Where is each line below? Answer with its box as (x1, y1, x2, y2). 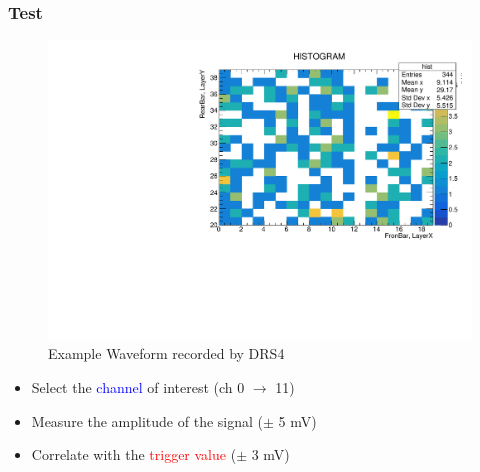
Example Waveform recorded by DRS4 (48, 343, 285, 364)
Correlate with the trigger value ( (31, 444, 237, 465)
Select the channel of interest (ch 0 (31, 377, 245, 398)
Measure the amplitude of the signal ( (31, 410, 263, 431)
